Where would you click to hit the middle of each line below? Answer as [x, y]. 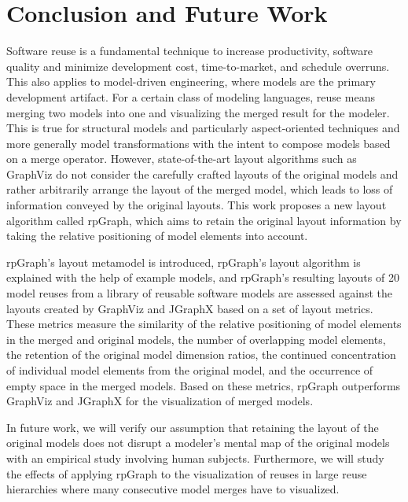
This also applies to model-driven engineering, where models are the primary [191, 81]
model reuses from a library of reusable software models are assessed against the [199, 293]
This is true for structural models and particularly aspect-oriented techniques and [203, 128]
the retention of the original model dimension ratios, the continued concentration [201, 354]
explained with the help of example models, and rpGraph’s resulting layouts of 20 [203, 277]
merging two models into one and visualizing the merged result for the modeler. [198, 112]
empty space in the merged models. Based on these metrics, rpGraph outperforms [204, 385]
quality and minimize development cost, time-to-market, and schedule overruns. [198, 66]
